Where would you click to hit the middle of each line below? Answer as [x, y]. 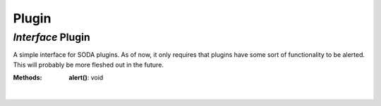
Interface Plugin [52, 37]
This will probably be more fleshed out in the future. [88, 65]
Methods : [28, 78]
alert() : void [86, 78]
